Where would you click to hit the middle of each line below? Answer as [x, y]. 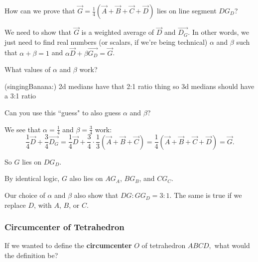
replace [15, 205]
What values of [28, 69]
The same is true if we [208, 195]
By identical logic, [32, 178]
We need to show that [38, 32]
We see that [23, 129]
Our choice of [25, 195]
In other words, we [221, 32]
